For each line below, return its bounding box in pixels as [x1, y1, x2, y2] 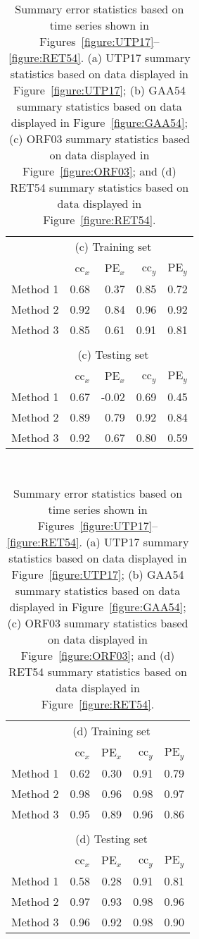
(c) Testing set [77, 345, 149, 362]
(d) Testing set [75, 830, 148, 847]
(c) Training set [75, 238, 152, 254]
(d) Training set [72, 723, 150, 739]
